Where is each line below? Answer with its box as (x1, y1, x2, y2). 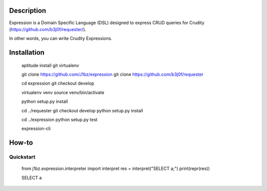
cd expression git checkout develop (21, 80, 94, 86)
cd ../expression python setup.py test (21, 117, 98, 123)
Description (9, 6, 46, 15)
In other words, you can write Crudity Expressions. (9, 35, 112, 41)
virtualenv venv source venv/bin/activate (21, 89, 105, 95)
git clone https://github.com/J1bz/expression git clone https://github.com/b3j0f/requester (21, 71, 204, 77)
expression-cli (21, 126, 51, 131)
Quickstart (9, 154, 36, 160)
